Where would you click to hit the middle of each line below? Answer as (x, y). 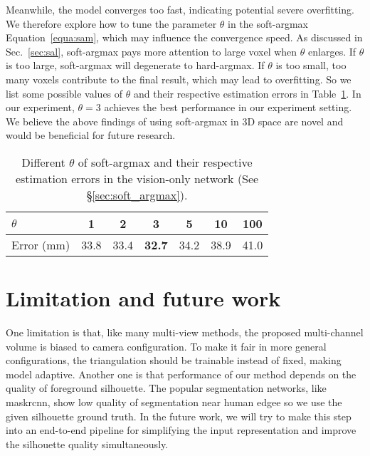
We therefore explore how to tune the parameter (111, 23)
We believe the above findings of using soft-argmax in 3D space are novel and (175, 121)
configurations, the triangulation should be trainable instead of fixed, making (174, 360)
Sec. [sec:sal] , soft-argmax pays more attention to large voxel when (152, 51)
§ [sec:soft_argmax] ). (137, 195)
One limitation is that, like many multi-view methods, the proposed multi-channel (185, 332)
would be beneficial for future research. (91, 135)
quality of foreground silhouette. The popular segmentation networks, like (166, 388)
